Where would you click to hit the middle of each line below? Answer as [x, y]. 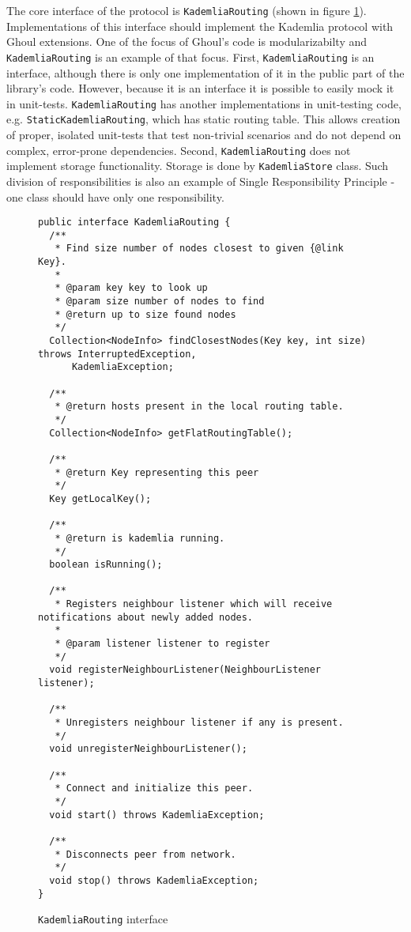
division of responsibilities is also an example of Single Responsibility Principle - [201, 181]
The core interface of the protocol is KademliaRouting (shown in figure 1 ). [187, 10]
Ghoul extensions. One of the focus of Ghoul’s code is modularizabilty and [187, 42]
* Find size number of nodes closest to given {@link [199, 249]
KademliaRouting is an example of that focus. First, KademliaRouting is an [190, 57]
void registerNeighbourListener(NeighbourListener [185, 670]
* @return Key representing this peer [157, 472]
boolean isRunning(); [106, 565]
